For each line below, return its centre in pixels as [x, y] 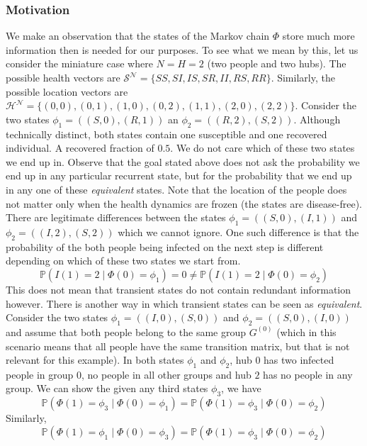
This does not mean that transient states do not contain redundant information [179, 289]
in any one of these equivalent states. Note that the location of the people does [176, 189]
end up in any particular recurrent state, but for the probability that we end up [179, 175]
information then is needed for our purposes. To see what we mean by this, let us [182, 49]
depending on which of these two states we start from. [123, 261]
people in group [40, 374]
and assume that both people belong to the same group [126, 331]
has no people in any [308, 374]
